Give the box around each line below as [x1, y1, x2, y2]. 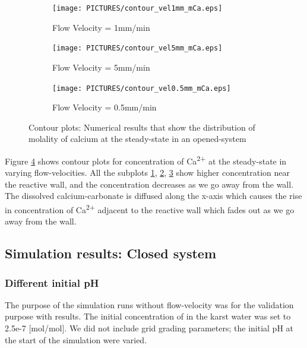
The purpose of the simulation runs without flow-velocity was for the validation [5, 298, 294, 311]
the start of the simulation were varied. [5, 333, 147, 346]
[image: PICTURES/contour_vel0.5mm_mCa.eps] [52, 84, 231, 93]
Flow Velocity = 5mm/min [52, 61, 150, 73]
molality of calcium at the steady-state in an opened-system [29, 132, 246, 145]
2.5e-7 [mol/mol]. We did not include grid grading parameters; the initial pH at [5, 322, 293, 334]
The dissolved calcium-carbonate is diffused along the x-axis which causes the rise [5, 189, 302, 202]
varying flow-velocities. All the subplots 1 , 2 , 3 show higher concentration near [5, 166, 290, 179]
